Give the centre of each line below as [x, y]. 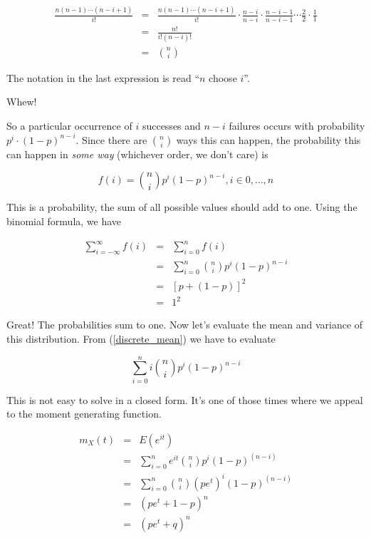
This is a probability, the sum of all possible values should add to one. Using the [182, 207]
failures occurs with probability [297, 125]
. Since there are [111, 139]
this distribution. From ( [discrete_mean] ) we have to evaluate [141, 338]
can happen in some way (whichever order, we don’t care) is [137, 154]
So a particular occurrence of [69, 125]
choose [223, 77]
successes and [171, 125]
